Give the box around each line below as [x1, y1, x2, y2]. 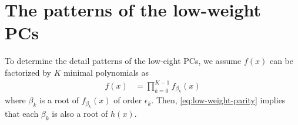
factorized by [5, 66, 51, 78]
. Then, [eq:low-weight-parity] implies [151, 94, 286, 106]
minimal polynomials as [63, 66, 149, 78]
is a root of [39, 94, 79, 106]
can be [269, 55, 293, 67]
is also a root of [52, 107, 108, 119]
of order [113, 94, 142, 106]
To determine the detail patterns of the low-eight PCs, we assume [5, 55, 242, 67]
